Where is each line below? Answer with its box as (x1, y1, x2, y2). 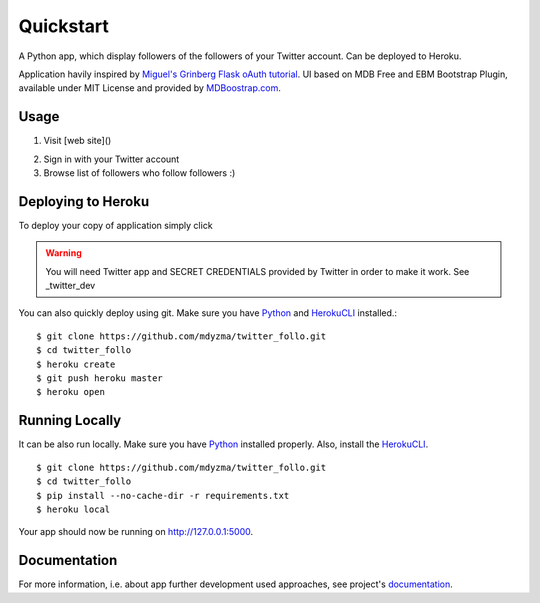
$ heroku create (36, 358, 116, 370)
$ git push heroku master (36, 373, 164, 384)
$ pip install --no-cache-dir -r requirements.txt (36, 490, 290, 501)
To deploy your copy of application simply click (18, 219, 214, 231)
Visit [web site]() (43, 135, 112, 147)
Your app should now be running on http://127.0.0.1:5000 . (18, 526, 254, 538)
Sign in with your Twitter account (43, 153, 180, 165)
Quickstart (18, 15, 110, 37)
